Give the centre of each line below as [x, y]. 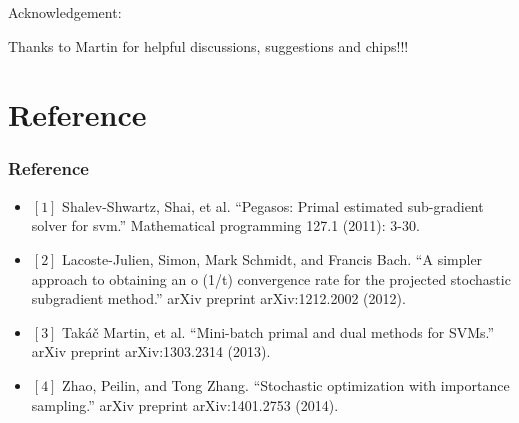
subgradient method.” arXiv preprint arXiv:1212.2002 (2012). [218, 298]
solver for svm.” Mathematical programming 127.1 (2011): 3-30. [225, 225]
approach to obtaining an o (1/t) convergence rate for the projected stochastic [271, 278]
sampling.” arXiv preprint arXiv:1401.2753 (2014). [185, 404]
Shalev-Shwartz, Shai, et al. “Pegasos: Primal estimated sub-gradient [273, 205]
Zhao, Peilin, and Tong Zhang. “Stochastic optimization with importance [286, 384]
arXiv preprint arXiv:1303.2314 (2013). [151, 351]
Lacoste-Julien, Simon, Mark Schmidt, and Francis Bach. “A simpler [272, 258]
